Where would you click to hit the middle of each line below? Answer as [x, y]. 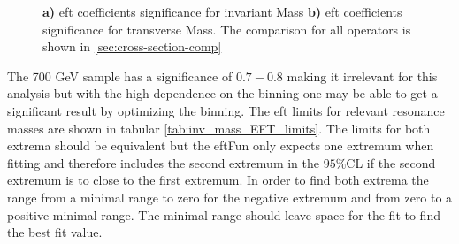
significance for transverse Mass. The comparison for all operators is [227, 29]
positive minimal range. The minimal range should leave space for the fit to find [224, 214]
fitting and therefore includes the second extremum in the [163, 162]
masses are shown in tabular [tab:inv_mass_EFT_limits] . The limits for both [219, 128]
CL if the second [391, 162]
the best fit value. [55, 232]
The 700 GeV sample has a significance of [120, 76]
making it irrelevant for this [362, 76]
